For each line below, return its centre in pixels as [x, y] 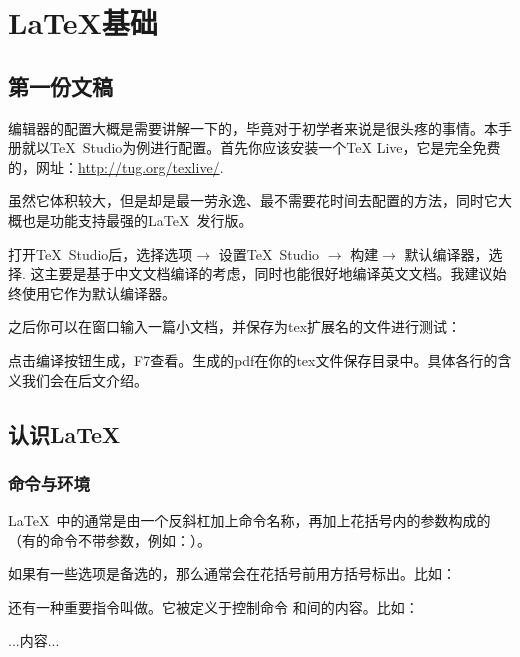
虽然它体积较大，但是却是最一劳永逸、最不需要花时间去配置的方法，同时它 [253, 200]
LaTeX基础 [83, 22]
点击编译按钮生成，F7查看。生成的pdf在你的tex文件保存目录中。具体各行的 [253, 359]
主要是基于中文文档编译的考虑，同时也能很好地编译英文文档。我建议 [268, 273]
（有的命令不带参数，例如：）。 [109, 539]
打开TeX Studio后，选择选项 [100, 253]
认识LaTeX [64, 433]
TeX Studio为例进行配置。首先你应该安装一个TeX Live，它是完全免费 [275, 147]
